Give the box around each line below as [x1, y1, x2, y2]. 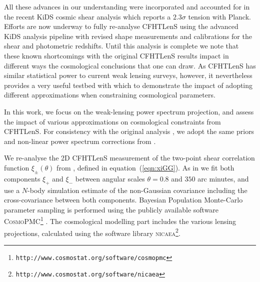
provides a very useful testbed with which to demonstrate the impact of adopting [4, 79, 253, 90]
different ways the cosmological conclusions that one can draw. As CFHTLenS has [4, 60, 256, 70]
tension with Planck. [188, 11, 251, 21]
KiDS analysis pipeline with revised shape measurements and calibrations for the [4, 30, 252, 41]
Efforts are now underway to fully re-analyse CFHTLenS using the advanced [4, 21, 238, 31]
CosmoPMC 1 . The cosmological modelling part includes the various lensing [4, 214, 236, 226]
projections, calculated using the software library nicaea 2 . [4, 226, 180, 238]
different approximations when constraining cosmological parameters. [4, 89, 215, 100]
